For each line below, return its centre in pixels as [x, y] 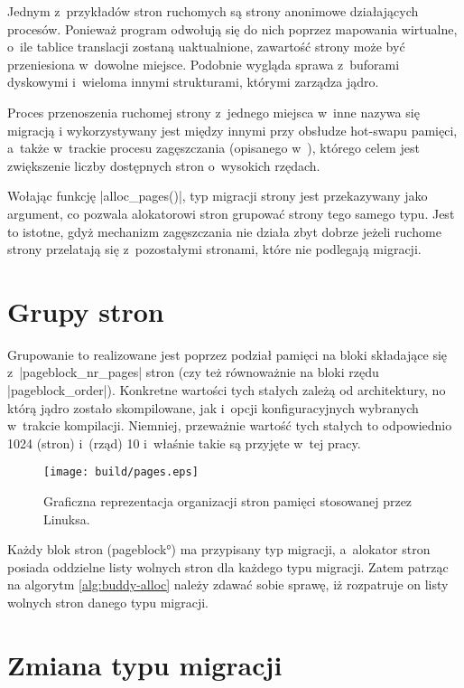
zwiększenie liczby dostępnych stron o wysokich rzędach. [164, 165]
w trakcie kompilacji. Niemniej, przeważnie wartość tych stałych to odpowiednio [230, 425]
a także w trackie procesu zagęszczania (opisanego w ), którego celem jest [213, 148]
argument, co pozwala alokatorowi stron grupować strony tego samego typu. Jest [231, 213]
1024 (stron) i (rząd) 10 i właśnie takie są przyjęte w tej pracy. [184, 443]
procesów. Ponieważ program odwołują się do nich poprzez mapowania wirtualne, [232, 28]
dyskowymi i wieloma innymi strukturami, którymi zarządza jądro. [193, 82]
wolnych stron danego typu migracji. [108, 603]
